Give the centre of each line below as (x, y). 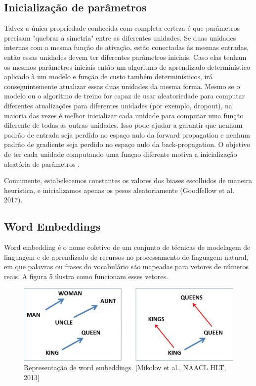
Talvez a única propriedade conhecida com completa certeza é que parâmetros (122, 28)
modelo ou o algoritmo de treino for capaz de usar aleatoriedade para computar (125, 96)
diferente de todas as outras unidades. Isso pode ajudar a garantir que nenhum (123, 125)
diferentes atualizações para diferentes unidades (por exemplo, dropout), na (118, 105)
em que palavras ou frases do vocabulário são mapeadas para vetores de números (127, 266)
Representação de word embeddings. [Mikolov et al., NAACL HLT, (125, 367)
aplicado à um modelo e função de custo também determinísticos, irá (108, 76)
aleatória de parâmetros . (42, 164)
